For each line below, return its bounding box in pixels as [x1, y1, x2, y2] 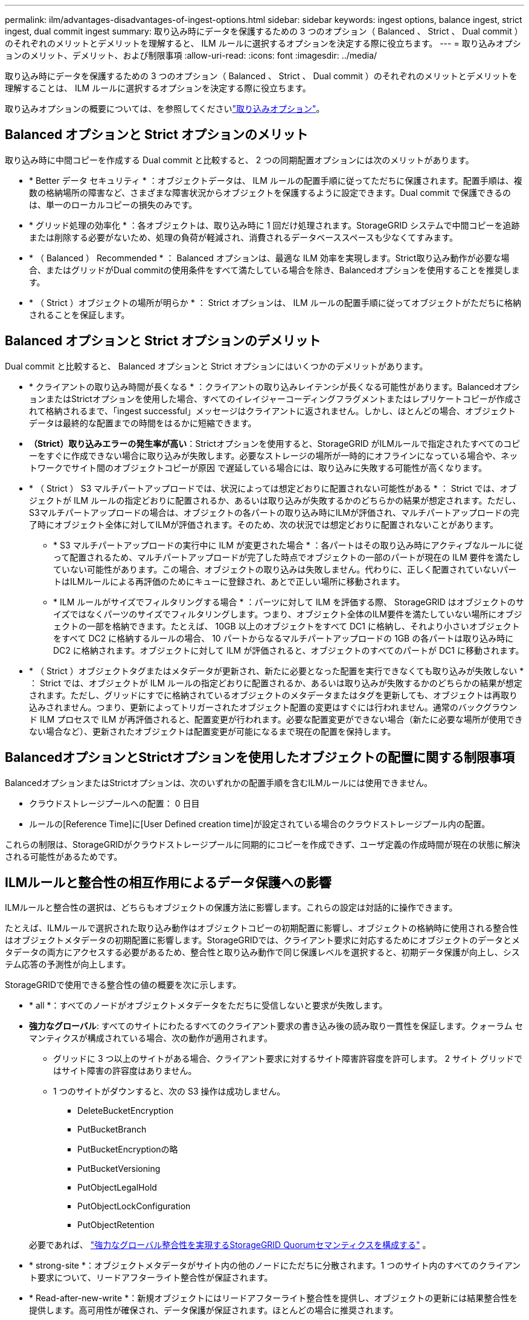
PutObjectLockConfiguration [77, 1201, 191, 1212]
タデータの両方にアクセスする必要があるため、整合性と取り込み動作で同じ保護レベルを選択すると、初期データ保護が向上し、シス [5, 947, 520, 958]
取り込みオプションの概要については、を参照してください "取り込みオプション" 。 [5, 103, 325, 114]
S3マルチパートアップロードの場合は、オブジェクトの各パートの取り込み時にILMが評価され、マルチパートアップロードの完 [29, 507, 520, 518]
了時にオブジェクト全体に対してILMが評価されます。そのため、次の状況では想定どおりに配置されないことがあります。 [29, 519, 499, 530]
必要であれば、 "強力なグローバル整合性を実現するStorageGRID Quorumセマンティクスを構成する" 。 [29, 1240, 431, 1250]
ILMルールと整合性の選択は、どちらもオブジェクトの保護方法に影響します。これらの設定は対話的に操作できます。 [5, 902, 458, 913]
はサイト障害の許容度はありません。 [53, 1065, 197, 1076]
